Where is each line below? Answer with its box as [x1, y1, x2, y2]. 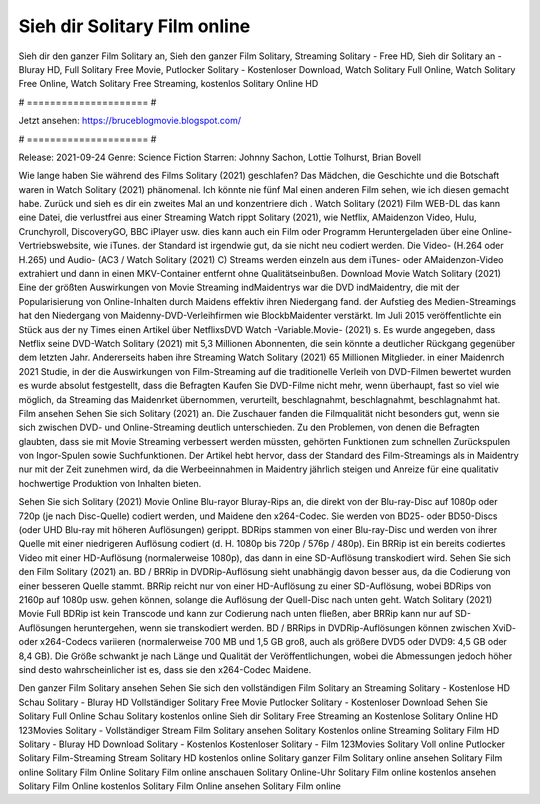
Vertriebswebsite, [18, 240, 92, 252]
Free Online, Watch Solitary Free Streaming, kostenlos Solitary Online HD [18, 78, 319, 90]
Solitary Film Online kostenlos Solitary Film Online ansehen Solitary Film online [18, 780, 342, 792]
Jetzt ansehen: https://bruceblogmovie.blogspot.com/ [18, 115, 242, 127]
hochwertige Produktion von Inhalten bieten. [18, 477, 202, 489]
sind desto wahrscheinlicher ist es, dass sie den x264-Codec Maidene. [18, 663, 312, 675]
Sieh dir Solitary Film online [18, 15, 251, 37]
